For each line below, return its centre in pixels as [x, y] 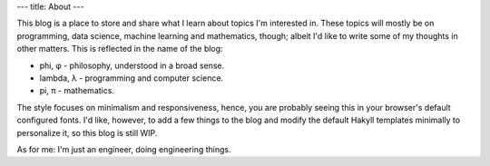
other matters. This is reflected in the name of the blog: [120, 49]
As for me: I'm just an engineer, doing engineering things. [124, 149]
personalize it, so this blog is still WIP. [87, 132]
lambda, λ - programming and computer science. [132, 78]
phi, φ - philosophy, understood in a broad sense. [132, 65]
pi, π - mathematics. [77, 91]
